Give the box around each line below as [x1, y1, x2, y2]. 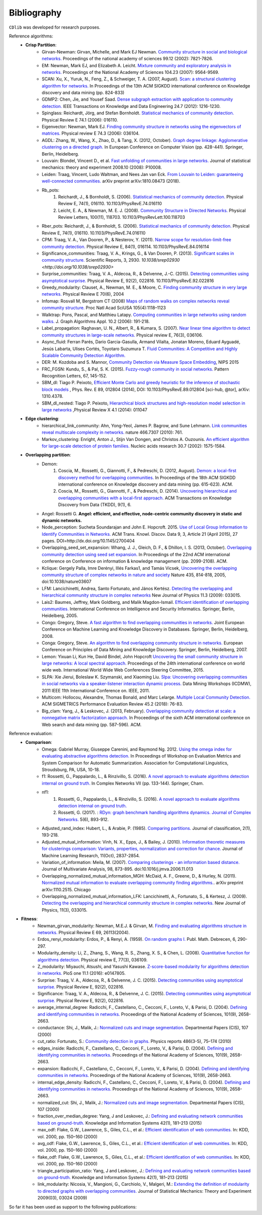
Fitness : [21, 916, 38, 922]
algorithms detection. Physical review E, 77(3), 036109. [37, 957, 148, 963]
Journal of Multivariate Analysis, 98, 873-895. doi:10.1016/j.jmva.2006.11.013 [42, 866, 194, 872]
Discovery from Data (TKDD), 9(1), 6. [58, 502, 131, 508]
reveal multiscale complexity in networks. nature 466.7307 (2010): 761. [42, 429, 183, 435]
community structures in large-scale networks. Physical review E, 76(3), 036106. [42, 332, 203, 338]
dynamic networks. [42, 517, 82, 523]
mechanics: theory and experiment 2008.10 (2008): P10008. [42, 164, 162, 170]
